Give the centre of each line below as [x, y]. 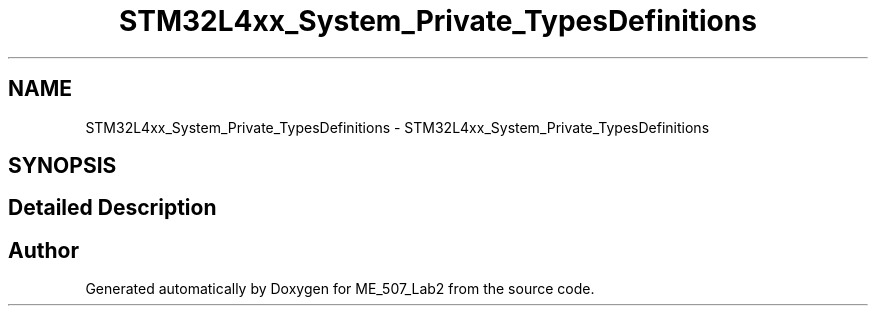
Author [43, 250]
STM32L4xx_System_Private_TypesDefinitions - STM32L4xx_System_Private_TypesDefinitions [397, 127]
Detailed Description [112, 208]
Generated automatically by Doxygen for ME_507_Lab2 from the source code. [340, 289]
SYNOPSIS [62, 166]
